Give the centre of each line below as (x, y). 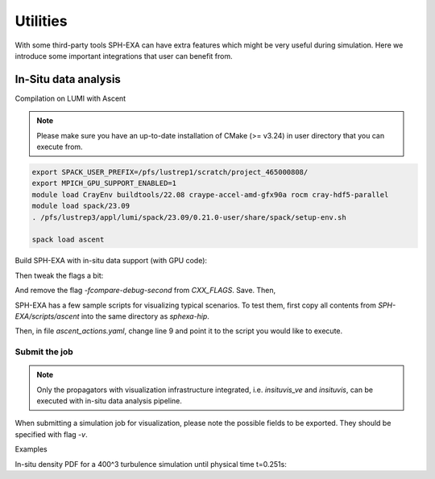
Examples (31, 449)
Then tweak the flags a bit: (59, 275)
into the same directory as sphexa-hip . (145, 316)
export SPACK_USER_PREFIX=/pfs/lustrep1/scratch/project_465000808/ (170, 172)
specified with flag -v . (51, 434)
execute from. (60, 147)
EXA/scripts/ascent (47, 316)
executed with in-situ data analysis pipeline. (110, 401)
